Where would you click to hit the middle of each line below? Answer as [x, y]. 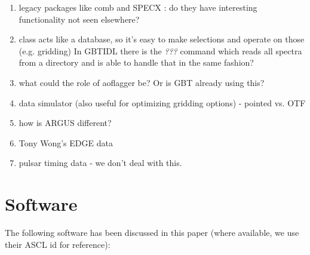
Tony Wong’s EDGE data [66, 142]
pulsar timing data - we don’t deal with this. [100, 163]
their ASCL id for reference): [58, 244]
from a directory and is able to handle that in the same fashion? [136, 62]
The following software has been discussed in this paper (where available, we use [152, 233]
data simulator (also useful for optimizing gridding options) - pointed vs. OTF [162, 102]
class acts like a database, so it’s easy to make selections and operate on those [162, 39]
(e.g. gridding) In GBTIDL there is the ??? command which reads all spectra [160, 50]
